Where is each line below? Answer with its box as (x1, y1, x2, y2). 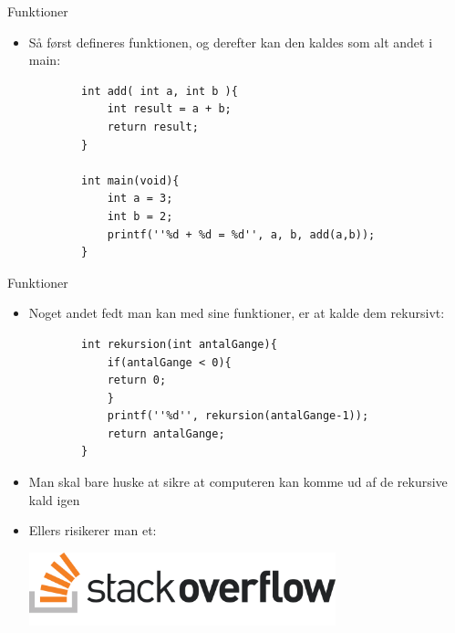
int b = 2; (107, 209, 173, 223)
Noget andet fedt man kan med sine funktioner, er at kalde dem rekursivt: (28, 303, 445, 322)
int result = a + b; (107, 102, 232, 116)
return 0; (107, 374, 167, 387)
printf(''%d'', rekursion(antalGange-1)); (107, 409, 369, 423)
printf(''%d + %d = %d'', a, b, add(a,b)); (107, 227, 376, 241)
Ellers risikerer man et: (28, 521, 157, 540)
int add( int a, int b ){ (81, 84, 238, 98)
